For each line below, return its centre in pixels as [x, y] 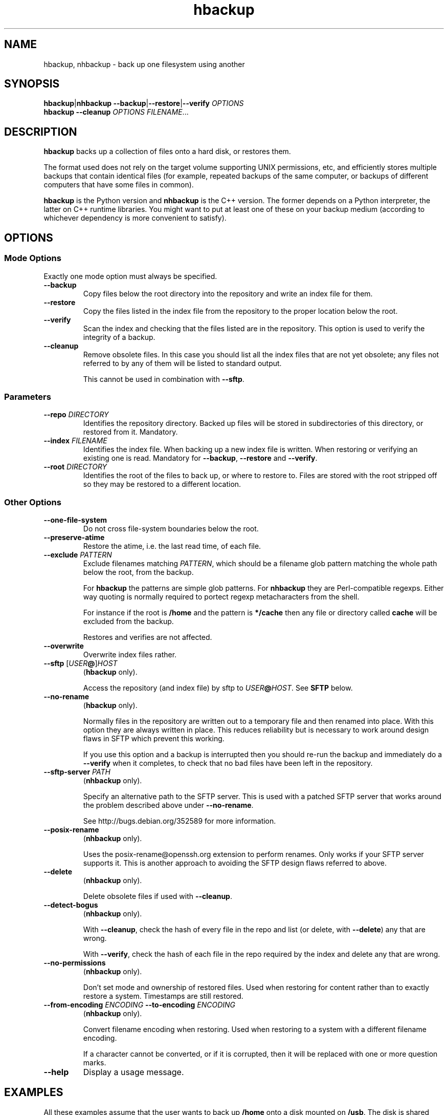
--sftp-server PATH [77, 772]
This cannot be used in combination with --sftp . [164, 379]
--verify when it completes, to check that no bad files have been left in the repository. [228, 763]
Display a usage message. [133, 1072]
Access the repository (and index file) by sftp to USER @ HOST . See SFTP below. [218, 688]
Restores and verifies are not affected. [148, 637]
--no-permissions [75, 963]
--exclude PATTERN [78, 555]
